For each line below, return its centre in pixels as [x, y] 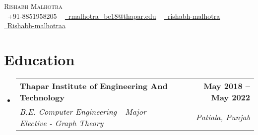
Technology [42, 97]
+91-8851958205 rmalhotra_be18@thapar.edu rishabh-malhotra [114, 16]
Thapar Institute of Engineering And [94, 86]
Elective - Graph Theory [62, 123]
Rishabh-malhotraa [36, 25]
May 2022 [230, 97]
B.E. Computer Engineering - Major [83, 111]
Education [39, 59]
